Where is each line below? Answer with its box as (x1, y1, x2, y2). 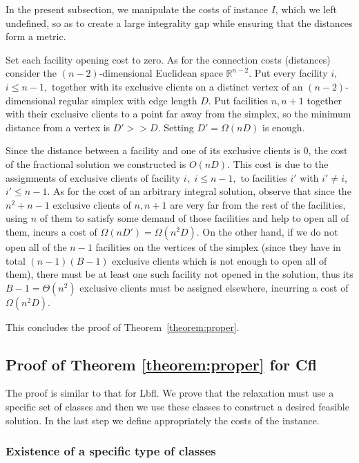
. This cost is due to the (227, 156, 329, 171)
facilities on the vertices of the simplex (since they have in (95, 239, 341, 254)
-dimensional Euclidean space (99, 66, 223, 80)
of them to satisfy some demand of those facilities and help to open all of (39, 211, 349, 225)
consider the (6, 66, 57, 80)
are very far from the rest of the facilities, (170, 197, 346, 211)
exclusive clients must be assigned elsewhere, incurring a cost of (79, 280, 349, 294)
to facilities (240, 170, 287, 185)
